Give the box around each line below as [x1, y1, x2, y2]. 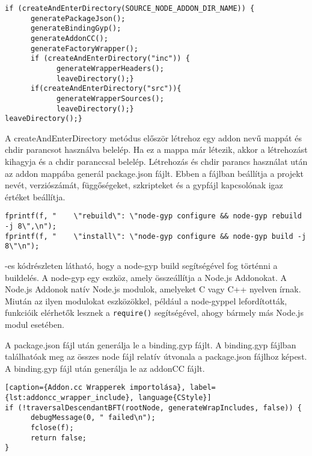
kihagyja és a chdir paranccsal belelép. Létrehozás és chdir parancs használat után [5, 155, 308, 168]
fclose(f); [30, 424, 74, 433]
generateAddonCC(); [30, 34, 108, 43]
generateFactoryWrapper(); [30, 44, 138, 53]
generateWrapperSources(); [56, 94, 164, 103]
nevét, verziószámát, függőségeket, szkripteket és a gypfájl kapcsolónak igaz [5, 179, 283, 191]
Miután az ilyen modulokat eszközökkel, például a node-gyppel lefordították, [5, 294, 287, 307]
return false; [30, 433, 87, 442]
